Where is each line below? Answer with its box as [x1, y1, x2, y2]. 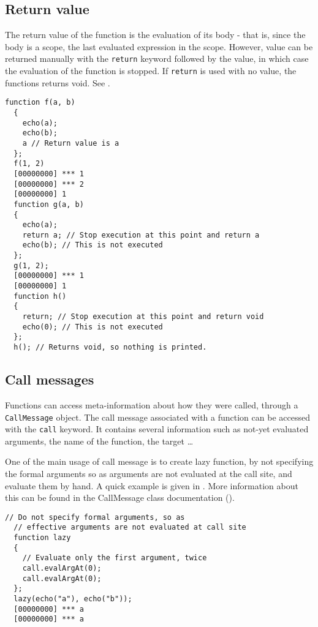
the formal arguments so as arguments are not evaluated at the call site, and [5, 467, 292, 479]
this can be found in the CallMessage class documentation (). [5, 491, 235, 504]
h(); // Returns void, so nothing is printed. [13, 343, 207, 352]
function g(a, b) [13, 200, 84, 209]
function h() [13, 291, 67, 301]
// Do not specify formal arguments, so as [5, 512, 185, 522]
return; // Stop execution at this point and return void [22, 312, 264, 321]
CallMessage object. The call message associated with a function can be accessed [5, 410, 310, 423]
